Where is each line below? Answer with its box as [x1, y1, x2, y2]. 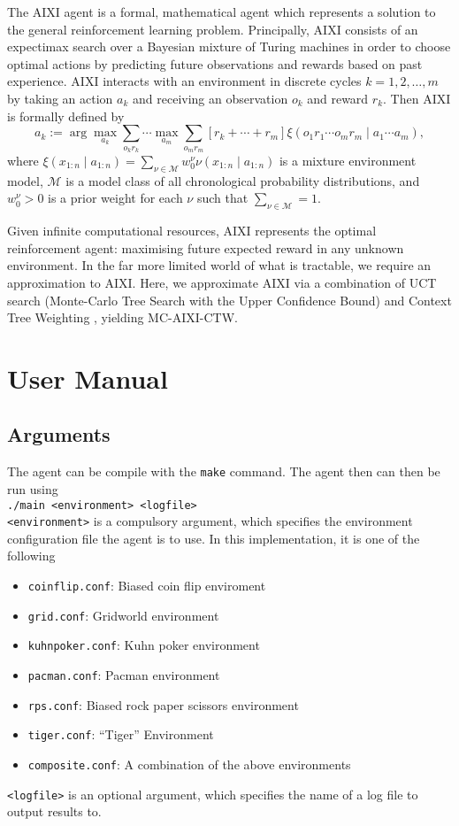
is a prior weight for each [48, 189, 183, 207]
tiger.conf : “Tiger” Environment [27, 725, 214, 744]
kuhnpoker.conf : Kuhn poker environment [27, 636, 260, 654]
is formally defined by [7, 106, 125, 125]
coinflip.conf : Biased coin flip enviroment [27, 576, 266, 595]
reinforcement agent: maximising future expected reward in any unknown [7, 238, 404, 257]
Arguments [7, 421, 111, 448]
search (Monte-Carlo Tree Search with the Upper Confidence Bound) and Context [7, 290, 452, 309]
